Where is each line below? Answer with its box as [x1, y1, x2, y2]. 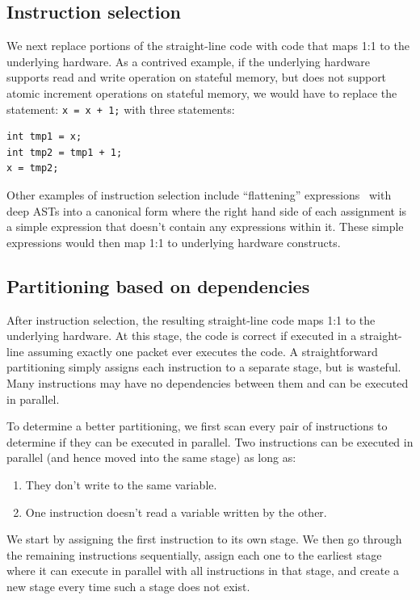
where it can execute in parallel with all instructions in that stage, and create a [6, 562, 400, 579]
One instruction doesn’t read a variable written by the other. [25, 503, 327, 520]
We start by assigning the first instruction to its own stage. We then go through [6, 531, 402, 548]
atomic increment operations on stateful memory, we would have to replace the [6, 84, 397, 101]
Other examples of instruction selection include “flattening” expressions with [6, 187, 392, 203]
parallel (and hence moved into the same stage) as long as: [6, 449, 296, 466]
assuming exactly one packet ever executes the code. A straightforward [27, 342, 378, 359]
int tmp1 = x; [6, 131, 82, 143]
